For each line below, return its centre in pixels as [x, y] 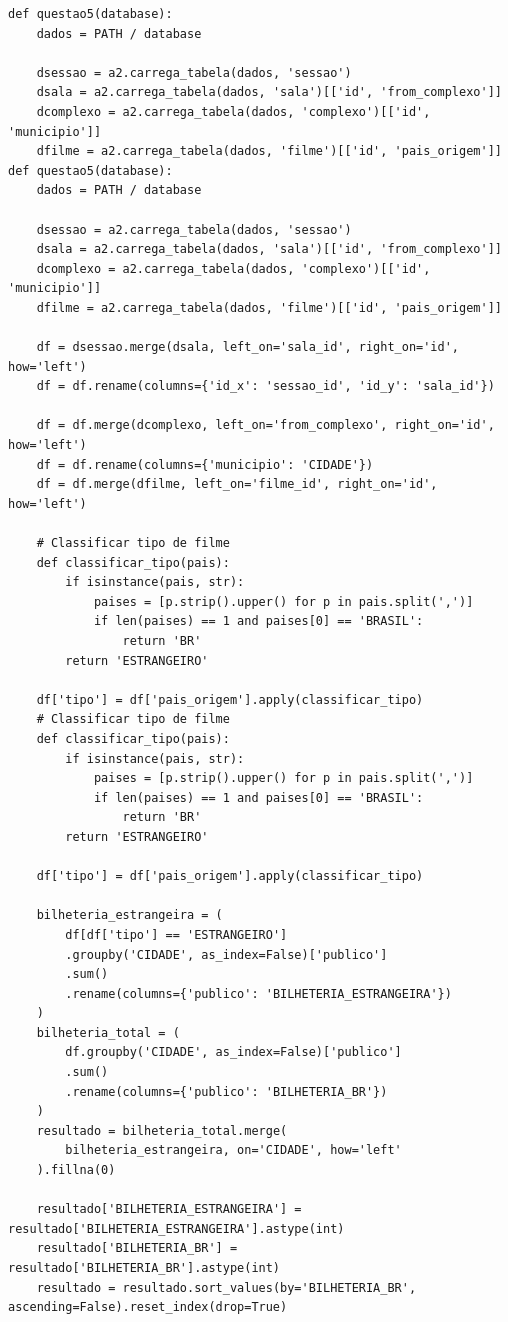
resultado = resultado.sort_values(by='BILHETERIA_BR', [226, 1287]
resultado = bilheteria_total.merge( [162, 1130]
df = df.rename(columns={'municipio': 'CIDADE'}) [205, 464]
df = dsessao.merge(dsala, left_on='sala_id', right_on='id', [248, 347]
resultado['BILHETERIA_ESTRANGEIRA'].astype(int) [176, 1228]
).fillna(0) [76, 1170]
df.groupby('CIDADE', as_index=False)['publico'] [233, 1052]
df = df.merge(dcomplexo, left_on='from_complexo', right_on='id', [265, 425]
